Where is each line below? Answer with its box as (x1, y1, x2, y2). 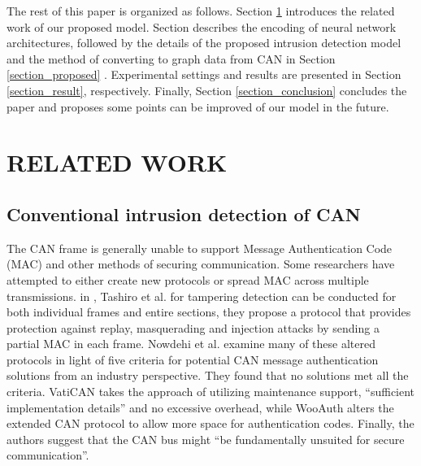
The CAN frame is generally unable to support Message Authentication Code (7, 239, 393, 256)
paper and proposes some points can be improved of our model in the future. (7, 98, 389, 115)
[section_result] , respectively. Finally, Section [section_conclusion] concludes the (7, 81, 407, 98)
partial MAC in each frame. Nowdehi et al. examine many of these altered (7, 335, 375, 352)
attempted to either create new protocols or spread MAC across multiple (7, 271, 369, 288)
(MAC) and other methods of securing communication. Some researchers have (7, 255, 395, 272)
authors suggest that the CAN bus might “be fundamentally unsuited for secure (7, 430, 405, 447)
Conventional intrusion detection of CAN (7, 201, 361, 226)
